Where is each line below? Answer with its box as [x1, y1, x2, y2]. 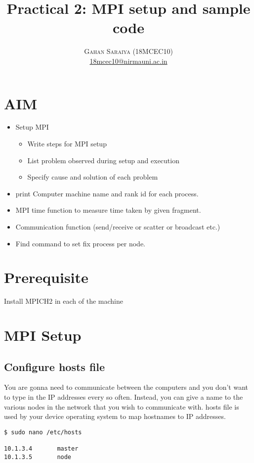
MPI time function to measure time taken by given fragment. [15, 205, 201, 215]
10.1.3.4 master [4, 445, 79, 453]
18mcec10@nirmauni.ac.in [89, 55, 168, 66]
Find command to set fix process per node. [15, 238, 146, 248]
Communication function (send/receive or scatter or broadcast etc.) [15, 222, 220, 231]
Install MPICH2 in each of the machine [4, 296, 123, 306]
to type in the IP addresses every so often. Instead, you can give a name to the [4, 392, 243, 402]
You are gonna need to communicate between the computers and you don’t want [4, 382, 249, 392]
